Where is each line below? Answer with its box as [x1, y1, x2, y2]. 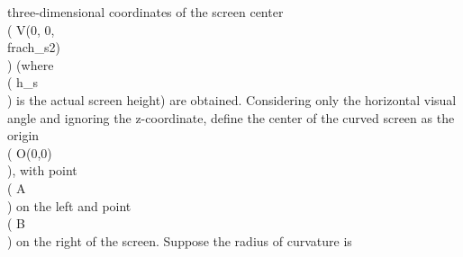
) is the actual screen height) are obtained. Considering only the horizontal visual [7, 90, 457, 109]
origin [7, 126, 40, 145]
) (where [7, 55, 54, 74]
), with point [7, 161, 77, 180]
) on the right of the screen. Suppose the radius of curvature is [7, 231, 352, 250]
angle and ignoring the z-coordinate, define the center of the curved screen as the [7, 108, 455, 127]
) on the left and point [7, 196, 132, 215]
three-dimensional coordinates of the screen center [7, 3, 284, 21]
